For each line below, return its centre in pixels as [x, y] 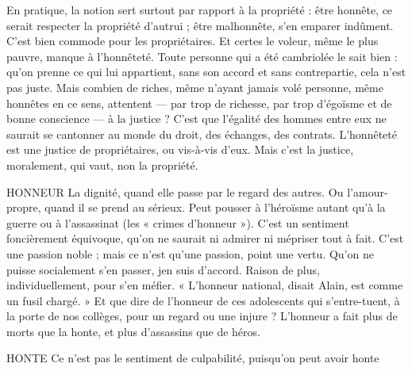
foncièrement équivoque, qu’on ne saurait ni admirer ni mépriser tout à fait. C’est [205, 238]
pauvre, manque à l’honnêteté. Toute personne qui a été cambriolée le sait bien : [202, 56]
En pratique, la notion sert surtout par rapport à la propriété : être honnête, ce [200, 10]
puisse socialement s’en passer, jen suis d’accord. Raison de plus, [163, 269]
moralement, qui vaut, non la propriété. [102, 164]
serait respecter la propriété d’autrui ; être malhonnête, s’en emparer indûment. [200, 25]
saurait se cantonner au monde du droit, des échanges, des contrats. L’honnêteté [202, 134]
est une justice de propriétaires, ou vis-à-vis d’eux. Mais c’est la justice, [180, 149]
